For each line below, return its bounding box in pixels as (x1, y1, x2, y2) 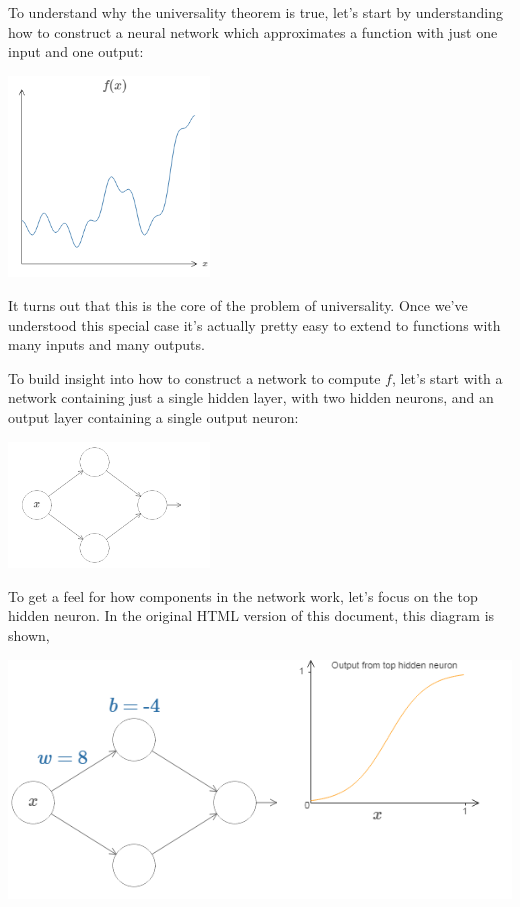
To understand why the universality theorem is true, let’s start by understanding (8, 2, 504, 22)
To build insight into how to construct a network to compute (8, 367, 381, 388)
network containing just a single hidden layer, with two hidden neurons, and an (8, 387, 494, 408)
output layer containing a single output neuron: (8, 406, 299, 427)
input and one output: (8, 41, 144, 62)
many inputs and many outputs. (8, 334, 205, 355)
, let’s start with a (391, 367, 503, 388)
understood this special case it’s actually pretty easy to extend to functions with (8, 314, 501, 335)
